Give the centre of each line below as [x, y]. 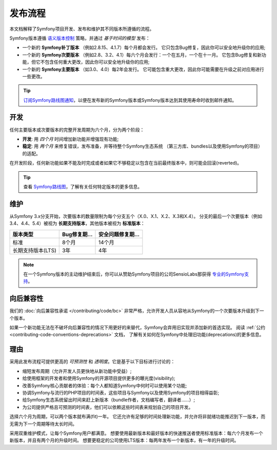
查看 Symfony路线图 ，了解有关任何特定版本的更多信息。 [83, 186]
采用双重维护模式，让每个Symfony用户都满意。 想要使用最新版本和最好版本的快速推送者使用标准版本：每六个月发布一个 [136, 433]
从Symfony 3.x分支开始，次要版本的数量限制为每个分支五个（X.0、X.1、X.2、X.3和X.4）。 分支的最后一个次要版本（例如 [136, 216]
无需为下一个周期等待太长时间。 [43, 424]
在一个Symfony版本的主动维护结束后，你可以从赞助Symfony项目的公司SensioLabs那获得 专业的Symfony [134, 274]
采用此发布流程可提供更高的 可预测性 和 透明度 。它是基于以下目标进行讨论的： [92, 362]
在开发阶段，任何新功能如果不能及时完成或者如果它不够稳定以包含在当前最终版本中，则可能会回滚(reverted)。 [126, 163]
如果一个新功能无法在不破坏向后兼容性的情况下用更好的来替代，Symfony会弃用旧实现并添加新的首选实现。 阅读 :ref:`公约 [137, 328]
